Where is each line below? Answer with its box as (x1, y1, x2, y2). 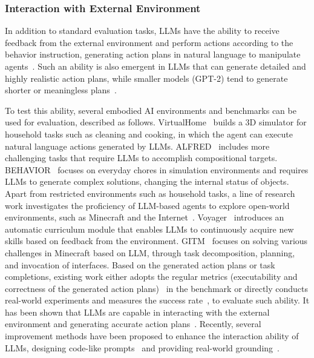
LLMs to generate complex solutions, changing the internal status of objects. (5, 175, 289, 188)
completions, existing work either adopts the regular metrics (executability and (5, 270, 298, 283)
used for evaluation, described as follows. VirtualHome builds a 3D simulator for (5, 116, 307, 128)
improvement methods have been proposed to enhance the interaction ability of (5, 330, 299, 342)
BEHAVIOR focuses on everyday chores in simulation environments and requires (5, 163, 309, 176)
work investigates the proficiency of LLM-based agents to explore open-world (5, 199, 290, 211)
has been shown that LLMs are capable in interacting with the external (5, 305, 270, 318)
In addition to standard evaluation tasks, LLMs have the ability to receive (5, 24, 280, 37)
